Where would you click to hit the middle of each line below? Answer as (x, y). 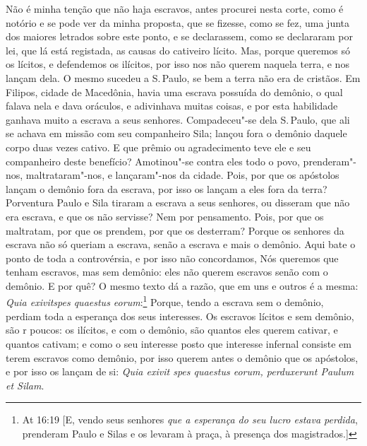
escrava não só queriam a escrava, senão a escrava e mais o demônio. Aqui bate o (181, 244)
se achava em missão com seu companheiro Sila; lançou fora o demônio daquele (176, 133)
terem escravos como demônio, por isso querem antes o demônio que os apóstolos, (182, 357)
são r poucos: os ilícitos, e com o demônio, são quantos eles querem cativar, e (172, 330)
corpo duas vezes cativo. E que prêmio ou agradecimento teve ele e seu (158, 147)
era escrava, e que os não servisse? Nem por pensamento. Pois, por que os (165, 216)
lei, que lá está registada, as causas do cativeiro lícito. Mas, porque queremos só (178, 50)
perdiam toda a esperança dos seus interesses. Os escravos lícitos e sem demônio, (180, 316)
